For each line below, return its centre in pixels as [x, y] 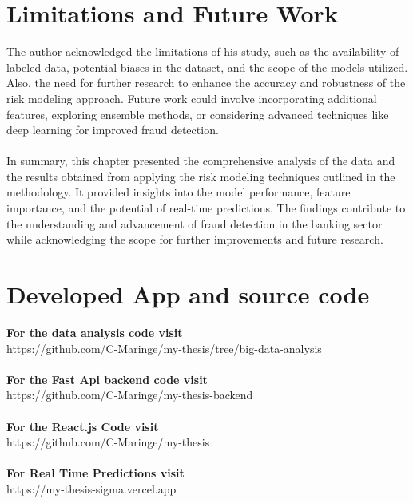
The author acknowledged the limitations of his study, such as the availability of [203, 51]
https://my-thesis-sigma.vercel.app [91, 488]
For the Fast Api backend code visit [107, 379]
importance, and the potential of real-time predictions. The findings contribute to [206, 208]
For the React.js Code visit [83, 426]
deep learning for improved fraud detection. [113, 130]
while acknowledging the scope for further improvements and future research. [195, 239]
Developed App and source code [188, 294]
